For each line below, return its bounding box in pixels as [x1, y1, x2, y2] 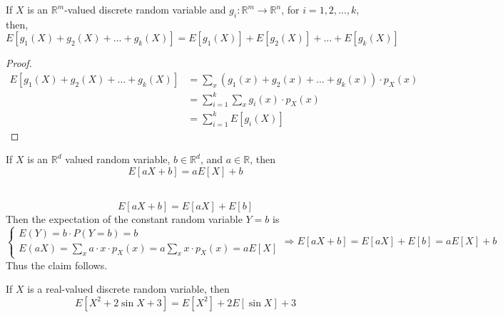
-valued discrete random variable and [64, 2, 226, 16]
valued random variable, [65, 152, 171, 167]
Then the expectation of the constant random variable [6, 211, 243, 226]
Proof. [6, 56, 32, 71]
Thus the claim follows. [6, 257, 108, 272]
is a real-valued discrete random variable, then [27, 281, 230, 296]
